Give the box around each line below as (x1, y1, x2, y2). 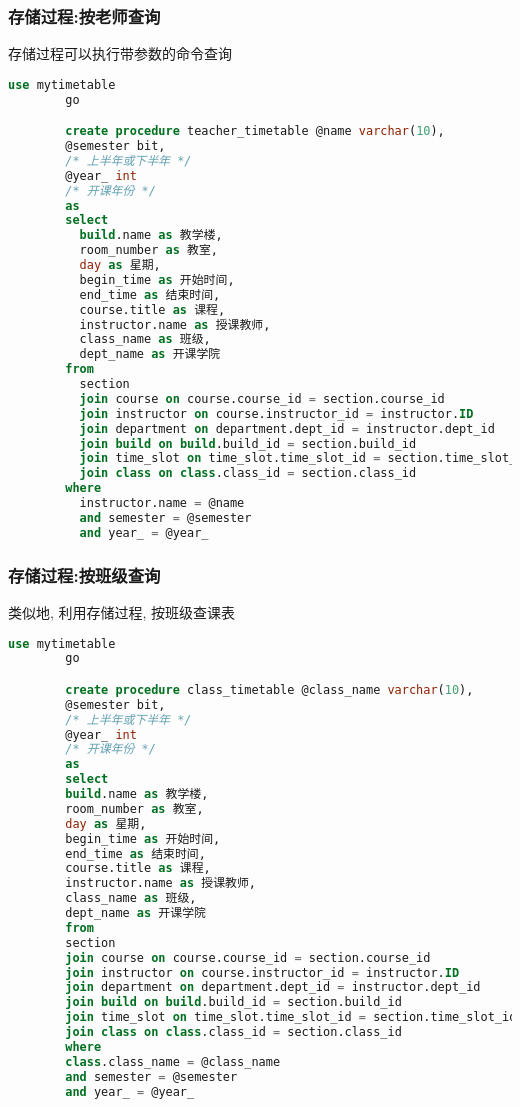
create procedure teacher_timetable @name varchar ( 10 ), (65, 124, 445, 139)
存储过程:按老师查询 (8, 3, 161, 28)
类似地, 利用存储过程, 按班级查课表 (8, 601, 236, 622)
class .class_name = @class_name (65, 1054, 281, 1069)
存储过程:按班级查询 (8, 562, 161, 587)
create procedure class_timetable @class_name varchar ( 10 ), (65, 682, 474, 697)
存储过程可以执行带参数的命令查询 (8, 43, 232, 64)
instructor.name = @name (79, 496, 245, 511)
